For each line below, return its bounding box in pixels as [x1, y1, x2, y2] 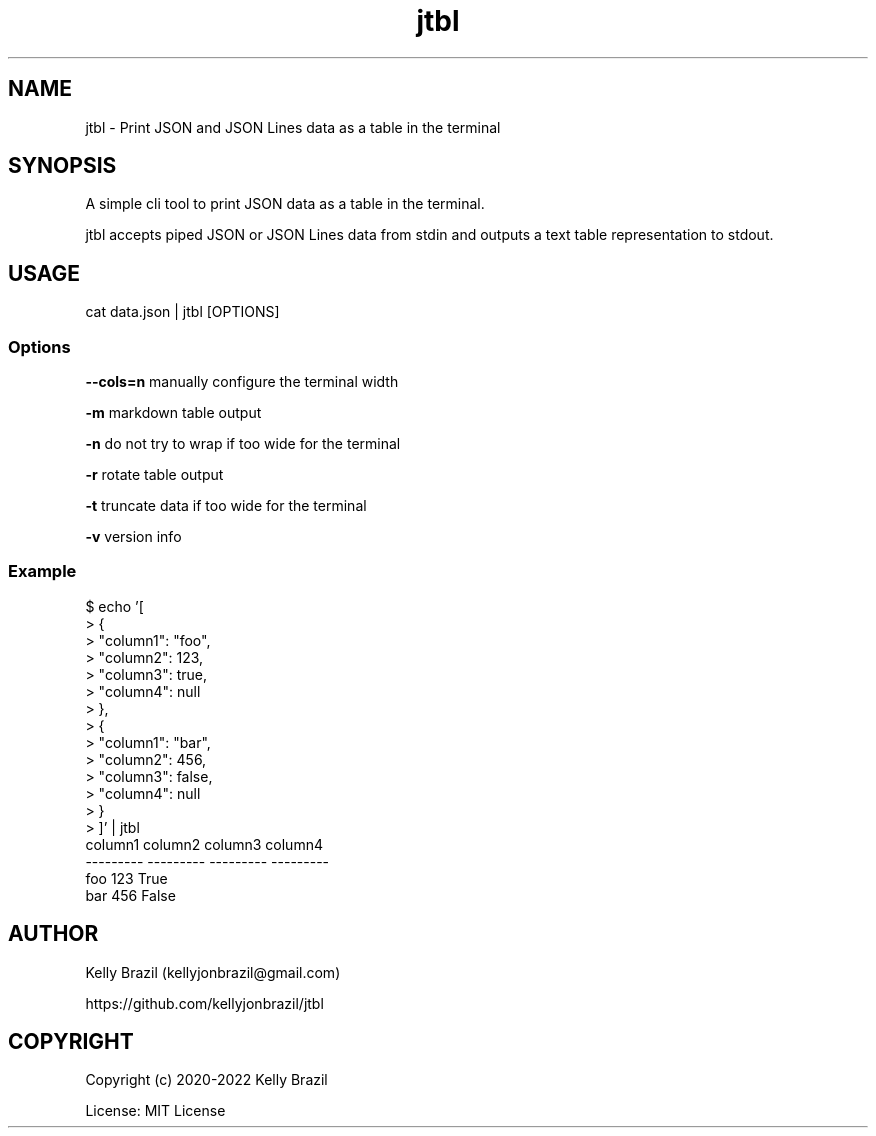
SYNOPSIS [8, 153, 117, 179]
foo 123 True [85, 869, 168, 887]
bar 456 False [85, 886, 176, 904]
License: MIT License [85, 1102, 226, 1120]
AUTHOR [8, 921, 99, 947]
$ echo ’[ [85, 597, 144, 615]
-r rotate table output [85, 466, 224, 484]
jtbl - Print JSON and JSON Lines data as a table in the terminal [85, 118, 501, 136]
